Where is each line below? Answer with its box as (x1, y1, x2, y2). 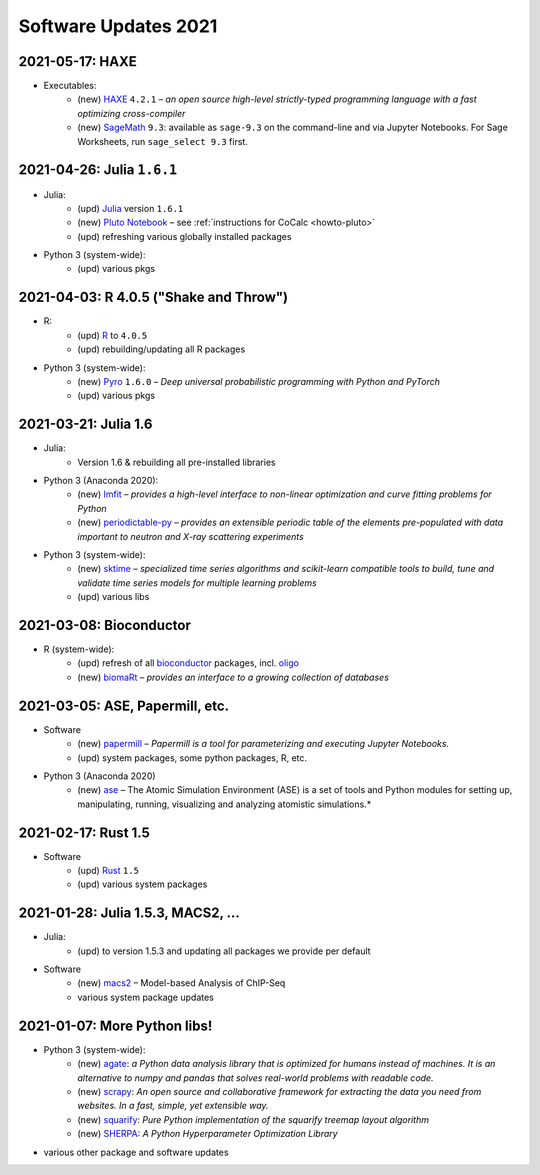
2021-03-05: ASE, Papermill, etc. (18, 697, 230, 714)
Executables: (43, 80, 97, 92)
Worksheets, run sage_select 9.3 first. (77, 135, 249, 147)
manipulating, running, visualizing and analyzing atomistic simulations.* (77, 798, 372, 810)
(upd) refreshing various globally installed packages (77, 230, 292, 242)
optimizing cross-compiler (77, 107, 186, 119)
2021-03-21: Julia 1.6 (18, 416, 153, 433)
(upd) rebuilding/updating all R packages (77, 343, 246, 355)
